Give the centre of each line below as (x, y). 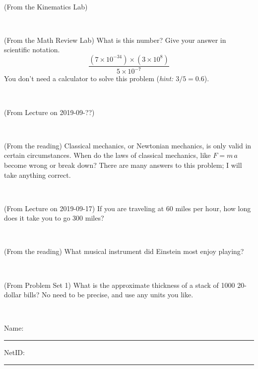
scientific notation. (32, 50)
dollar (13, 295)
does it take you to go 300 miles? (54, 218)
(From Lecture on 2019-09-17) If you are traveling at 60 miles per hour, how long (128, 208)
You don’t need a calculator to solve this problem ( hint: (89, 78)
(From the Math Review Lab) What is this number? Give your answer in (115, 40)
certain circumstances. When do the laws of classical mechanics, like (107, 155)
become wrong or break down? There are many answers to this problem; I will (123, 165)
